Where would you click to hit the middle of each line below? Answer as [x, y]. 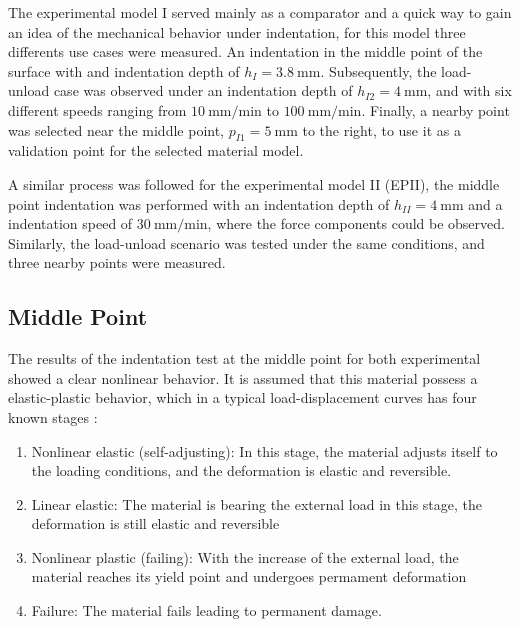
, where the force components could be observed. [356, 223]
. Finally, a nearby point [435, 109]
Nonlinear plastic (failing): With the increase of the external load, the [245, 556]
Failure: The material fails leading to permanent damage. [206, 610]
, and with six [469, 90]
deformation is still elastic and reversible [155, 523]
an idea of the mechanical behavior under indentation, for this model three [237, 31]
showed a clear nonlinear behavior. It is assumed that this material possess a [243, 377]
